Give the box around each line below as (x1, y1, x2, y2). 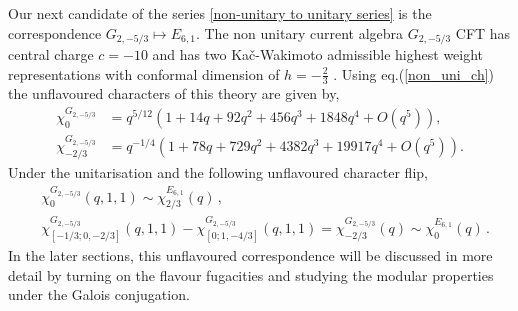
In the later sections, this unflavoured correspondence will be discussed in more (8, 245, 493, 266)
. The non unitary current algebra (195, 22, 404, 43)
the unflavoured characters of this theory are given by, (8, 83, 340, 104)
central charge (8, 44, 94, 65)
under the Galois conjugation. (8, 284, 190, 305)
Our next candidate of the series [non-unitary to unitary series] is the (8, 3, 432, 23)
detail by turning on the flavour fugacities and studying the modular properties (8, 264, 494, 285)
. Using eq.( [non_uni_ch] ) (333, 63, 495, 84)
